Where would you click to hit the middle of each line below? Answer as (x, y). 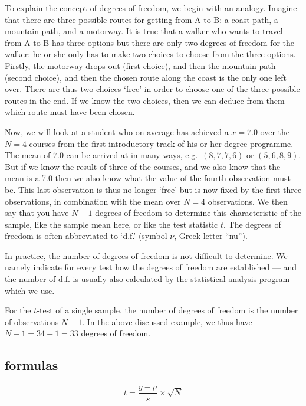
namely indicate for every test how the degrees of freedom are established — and (151, 267)
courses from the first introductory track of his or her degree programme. (161, 143)
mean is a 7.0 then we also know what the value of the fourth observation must (148, 178)
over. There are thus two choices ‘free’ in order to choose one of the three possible (152, 89)
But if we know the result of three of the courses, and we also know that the (143, 166)
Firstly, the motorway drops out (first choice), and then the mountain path (140, 65)
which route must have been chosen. (70, 112)
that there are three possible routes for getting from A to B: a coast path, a (142, 19)
